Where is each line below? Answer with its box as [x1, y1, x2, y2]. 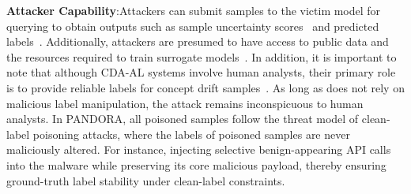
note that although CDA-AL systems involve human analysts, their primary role [6, 64, 396, 80]
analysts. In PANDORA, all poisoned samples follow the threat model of [6, 110, 359, 127]
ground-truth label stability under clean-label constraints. [6, 172, 285, 188]
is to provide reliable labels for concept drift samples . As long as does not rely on [6, 79, 405, 95]
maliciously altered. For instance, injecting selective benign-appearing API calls [6, 141, 391, 158]
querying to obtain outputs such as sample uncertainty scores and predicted [6, 17, 379, 34]
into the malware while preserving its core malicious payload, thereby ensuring [6, 156, 386, 173]
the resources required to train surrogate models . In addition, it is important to [6, 48, 397, 65]
